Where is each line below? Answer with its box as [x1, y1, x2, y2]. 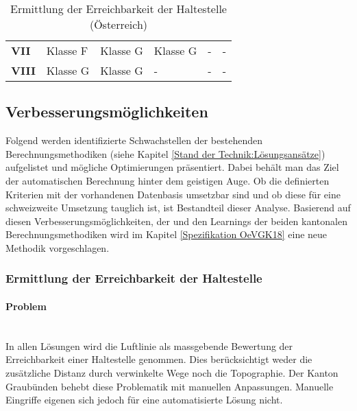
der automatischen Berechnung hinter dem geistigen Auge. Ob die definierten [5, 173, 330, 187]
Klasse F [46, 43, 88, 58]
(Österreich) [89, 16, 148, 32]
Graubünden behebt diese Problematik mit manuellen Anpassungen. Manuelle [5, 379, 334, 393]
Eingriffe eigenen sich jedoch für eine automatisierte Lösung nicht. [5, 392, 283, 407]
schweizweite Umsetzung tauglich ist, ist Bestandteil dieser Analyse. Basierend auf [5, 200, 351, 215]
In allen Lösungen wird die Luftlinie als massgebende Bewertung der [5, 338, 293, 353]
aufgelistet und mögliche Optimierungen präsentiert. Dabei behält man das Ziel [5, 160, 339, 174]
